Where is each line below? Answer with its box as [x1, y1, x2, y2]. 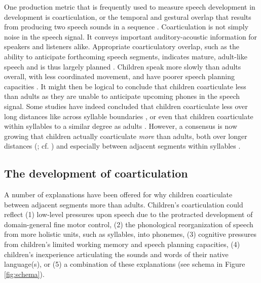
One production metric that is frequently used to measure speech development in [4, 2, 255, 12]
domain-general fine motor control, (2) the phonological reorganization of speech [4, 219, 253, 229]
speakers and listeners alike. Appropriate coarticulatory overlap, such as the [4, 41, 239, 52]
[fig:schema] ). [4, 268, 45, 279]
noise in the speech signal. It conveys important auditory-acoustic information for [4, 31, 257, 42]
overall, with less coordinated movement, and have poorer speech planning [4, 71, 235, 82]
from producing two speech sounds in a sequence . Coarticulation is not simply [4, 21, 249, 32]
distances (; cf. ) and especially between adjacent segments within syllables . [4, 140, 241, 151]
